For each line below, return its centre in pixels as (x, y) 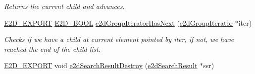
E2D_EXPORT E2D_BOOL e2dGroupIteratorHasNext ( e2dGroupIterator (119, 22)
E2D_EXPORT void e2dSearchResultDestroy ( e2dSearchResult (101, 65)
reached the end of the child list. (52, 49)
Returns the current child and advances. (64, 6)
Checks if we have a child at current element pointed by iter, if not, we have (119, 39)
